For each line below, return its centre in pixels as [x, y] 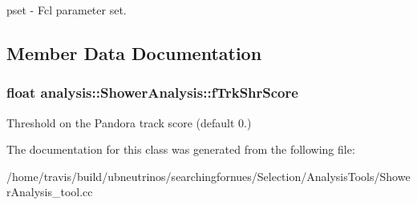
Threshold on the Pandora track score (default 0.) [129, 122]
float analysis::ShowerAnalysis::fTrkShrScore [152, 92]
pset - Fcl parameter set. [67, 10]
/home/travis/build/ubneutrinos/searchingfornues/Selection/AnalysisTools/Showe [208, 176]
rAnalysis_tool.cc [50, 192]
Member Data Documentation [134, 52]
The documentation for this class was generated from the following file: [181, 149]
